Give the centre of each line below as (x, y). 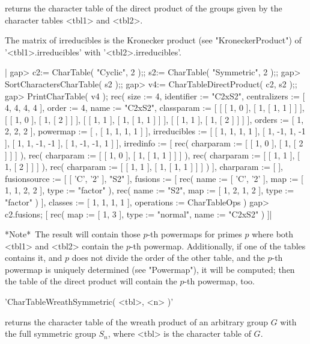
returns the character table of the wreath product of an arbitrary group (137, 321)
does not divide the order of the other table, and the (168, 258)
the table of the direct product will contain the (91, 281)
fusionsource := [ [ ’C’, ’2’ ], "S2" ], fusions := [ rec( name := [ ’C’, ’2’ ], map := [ (154, 178)
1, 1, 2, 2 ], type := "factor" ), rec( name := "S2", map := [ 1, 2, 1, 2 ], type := (150, 190)
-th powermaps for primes (195, 234)
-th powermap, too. (219, 281)
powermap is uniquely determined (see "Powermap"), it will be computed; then (150, 269)
